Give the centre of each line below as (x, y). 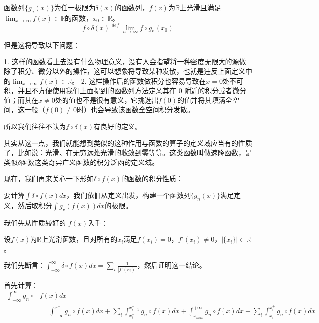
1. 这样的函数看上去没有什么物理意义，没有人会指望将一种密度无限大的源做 (125, 61)
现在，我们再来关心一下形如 (49, 178)
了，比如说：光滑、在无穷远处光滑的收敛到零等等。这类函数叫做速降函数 (121, 152)
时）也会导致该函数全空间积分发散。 (135, 110)
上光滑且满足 (200, 7)
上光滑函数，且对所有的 (80, 239)
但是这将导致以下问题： (42, 45)
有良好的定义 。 (118, 126)
